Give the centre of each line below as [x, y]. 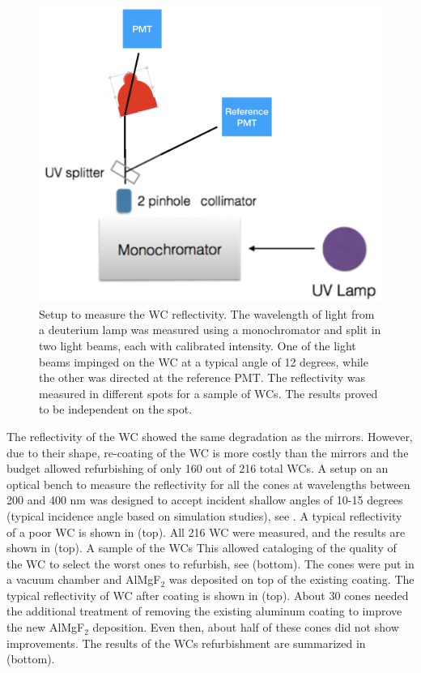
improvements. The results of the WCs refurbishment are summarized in [186, 643]
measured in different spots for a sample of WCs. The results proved [208, 393]
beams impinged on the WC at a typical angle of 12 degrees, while [204, 361]
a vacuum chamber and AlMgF [84, 579]
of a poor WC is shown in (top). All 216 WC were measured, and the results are [206, 532]
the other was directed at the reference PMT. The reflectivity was [202, 377]
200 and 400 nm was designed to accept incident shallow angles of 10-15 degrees [205, 500]
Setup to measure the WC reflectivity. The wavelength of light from [207, 313]
